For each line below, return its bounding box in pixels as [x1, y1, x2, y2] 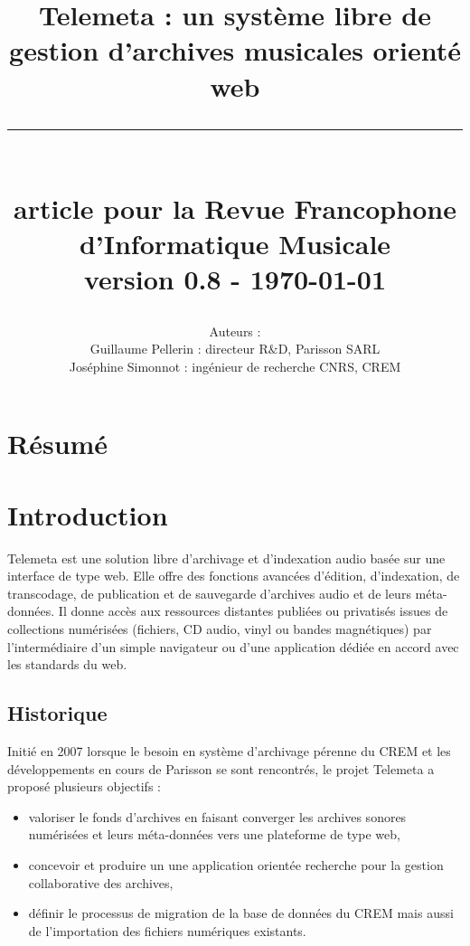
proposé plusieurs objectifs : [7, 777, 161, 796]
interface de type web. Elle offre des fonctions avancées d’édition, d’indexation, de [7, 566, 460, 585]
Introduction [7, 496, 168, 533]
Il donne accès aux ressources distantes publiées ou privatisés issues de [58, 601, 448, 620]
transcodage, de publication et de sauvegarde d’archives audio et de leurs [7, 583, 411, 602]
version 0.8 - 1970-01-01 [83, 260, 387, 298]
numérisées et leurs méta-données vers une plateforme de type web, [28, 825, 400, 844]
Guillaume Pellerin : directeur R [89, 339, 268, 358]
